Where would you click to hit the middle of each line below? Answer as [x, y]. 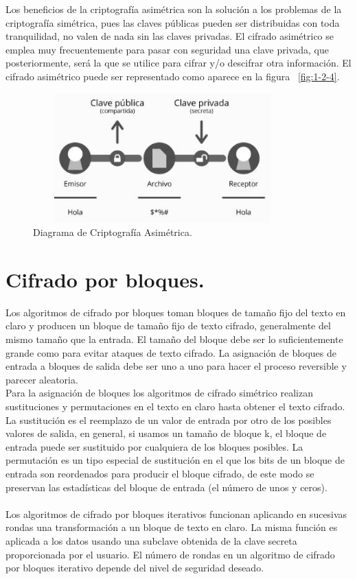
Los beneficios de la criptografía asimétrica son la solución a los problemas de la [174, 9]
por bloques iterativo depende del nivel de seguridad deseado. [135, 568]
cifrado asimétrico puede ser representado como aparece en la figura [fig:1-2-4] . [173, 76]
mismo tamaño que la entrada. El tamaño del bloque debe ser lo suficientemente [174, 339]
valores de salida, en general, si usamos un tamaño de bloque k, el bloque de [166, 433]
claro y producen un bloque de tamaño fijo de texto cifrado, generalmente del [168, 326]
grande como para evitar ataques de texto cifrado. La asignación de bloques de [171, 352]
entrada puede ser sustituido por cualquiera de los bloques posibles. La [154, 446]
